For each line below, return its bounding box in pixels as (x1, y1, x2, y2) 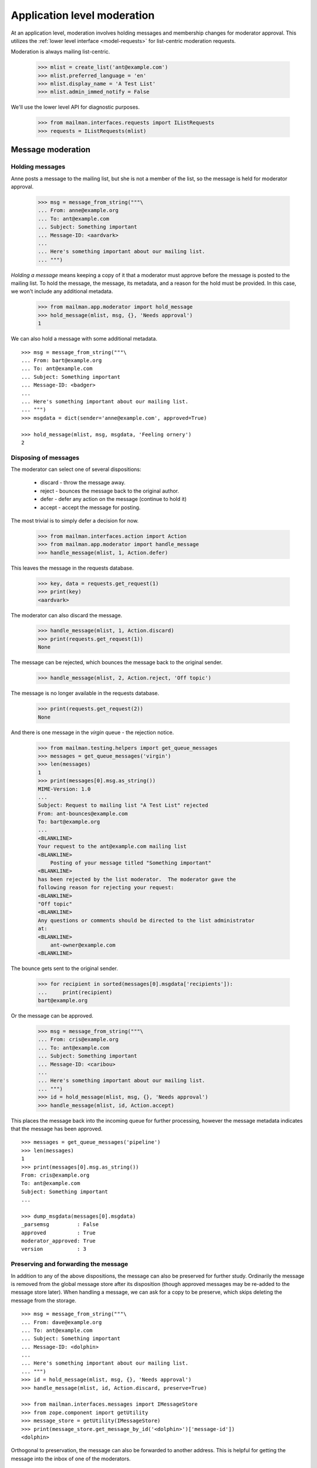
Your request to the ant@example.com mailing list (38, 843, 187, 850)
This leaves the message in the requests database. (11, 564, 134, 571)
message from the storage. (11, 1297, 76, 1304)
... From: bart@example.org (21, 357, 102, 363)
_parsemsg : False (21, 1221, 99, 1228)
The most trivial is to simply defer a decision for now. (11, 517, 139, 524)
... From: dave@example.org (21, 1319, 102, 1325)
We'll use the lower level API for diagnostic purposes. (11, 103, 140, 111)
